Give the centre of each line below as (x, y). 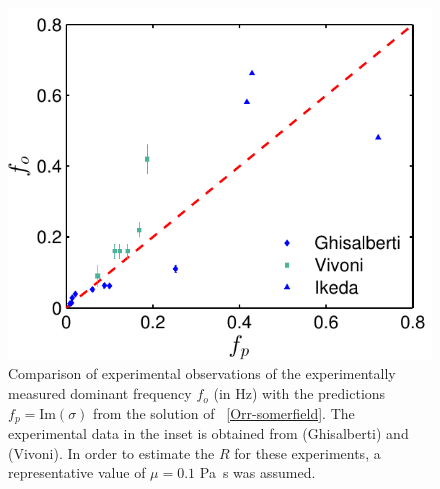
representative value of (77, 472)
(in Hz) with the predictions (299, 393)
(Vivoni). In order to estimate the (111, 452)
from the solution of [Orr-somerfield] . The (224, 412)
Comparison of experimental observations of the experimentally (202, 373)
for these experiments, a (307, 452)
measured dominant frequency (100, 393)
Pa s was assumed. (257, 472)
